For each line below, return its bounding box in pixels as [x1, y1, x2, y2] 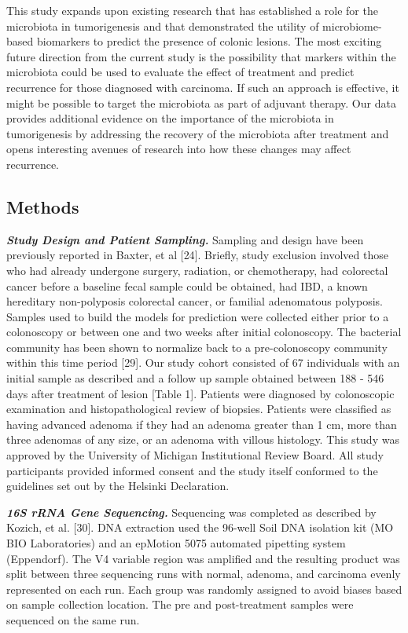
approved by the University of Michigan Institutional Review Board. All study [6, 447, 384, 463]
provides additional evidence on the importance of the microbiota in [6, 110, 334, 126]
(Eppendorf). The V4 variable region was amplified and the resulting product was [6, 550, 400, 566]
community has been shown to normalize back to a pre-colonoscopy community [6, 338, 388, 355]
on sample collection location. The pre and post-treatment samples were [6, 596, 354, 613]
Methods [6, 194, 79, 218]
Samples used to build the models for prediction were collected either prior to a [6, 308, 389, 324]
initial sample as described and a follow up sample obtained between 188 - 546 [6, 370, 384, 386]
